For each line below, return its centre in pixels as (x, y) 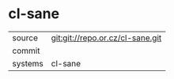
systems (28, 63)
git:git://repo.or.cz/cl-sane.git (106, 38)
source (25, 38)
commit (26, 51)
